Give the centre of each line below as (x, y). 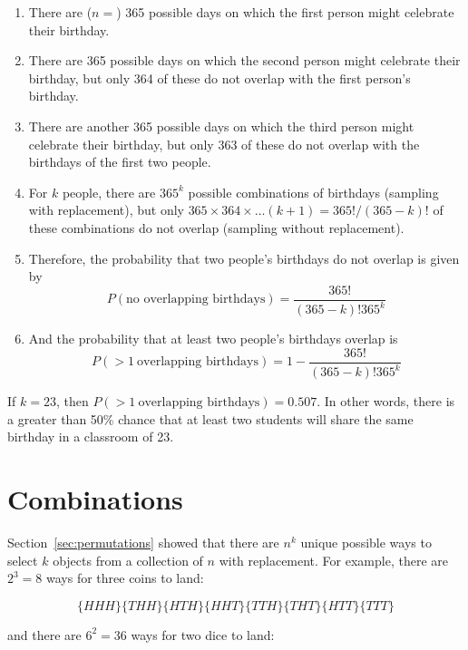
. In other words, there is (386, 401)
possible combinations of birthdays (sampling (313, 192)
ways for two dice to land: (203, 634)
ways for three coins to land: (125, 578)
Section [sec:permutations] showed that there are (143, 543)
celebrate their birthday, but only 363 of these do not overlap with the (224, 144)
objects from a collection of (128, 560)
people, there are (109, 192)
